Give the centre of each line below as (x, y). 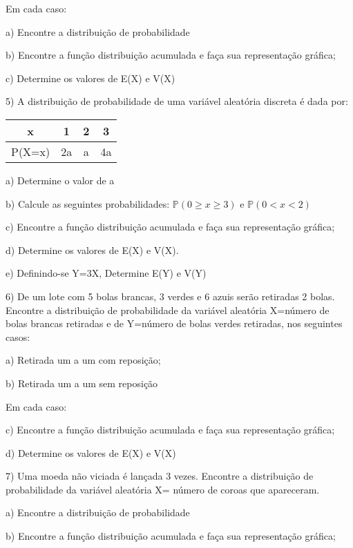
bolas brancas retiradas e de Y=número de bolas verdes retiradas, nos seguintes (174, 323)
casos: (18, 336)
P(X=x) (31, 151)
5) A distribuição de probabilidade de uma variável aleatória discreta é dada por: (177, 101)
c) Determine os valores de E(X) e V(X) (90, 78)
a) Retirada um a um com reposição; (83, 360)
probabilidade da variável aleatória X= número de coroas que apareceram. (163, 489)
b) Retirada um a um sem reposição (82, 383)
